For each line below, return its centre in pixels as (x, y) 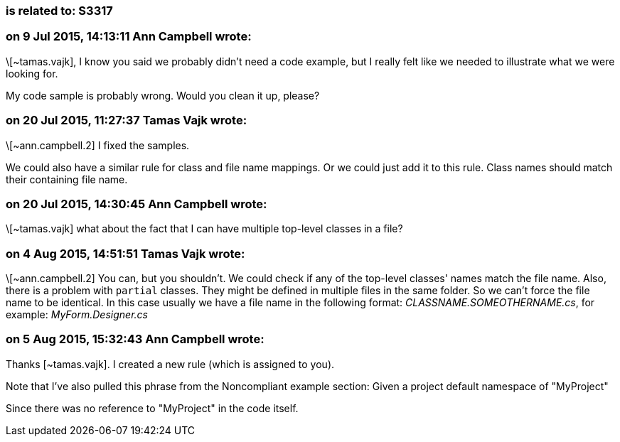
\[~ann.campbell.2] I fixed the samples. (98, 145)
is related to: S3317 (59, 11)
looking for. (32, 73)
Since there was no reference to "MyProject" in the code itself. (152, 408)
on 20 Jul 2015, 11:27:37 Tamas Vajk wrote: (127, 120)
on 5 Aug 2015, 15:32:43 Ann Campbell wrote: (135, 339)
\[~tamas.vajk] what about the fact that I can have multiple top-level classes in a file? (204, 229)
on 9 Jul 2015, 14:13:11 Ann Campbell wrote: (129, 37)
